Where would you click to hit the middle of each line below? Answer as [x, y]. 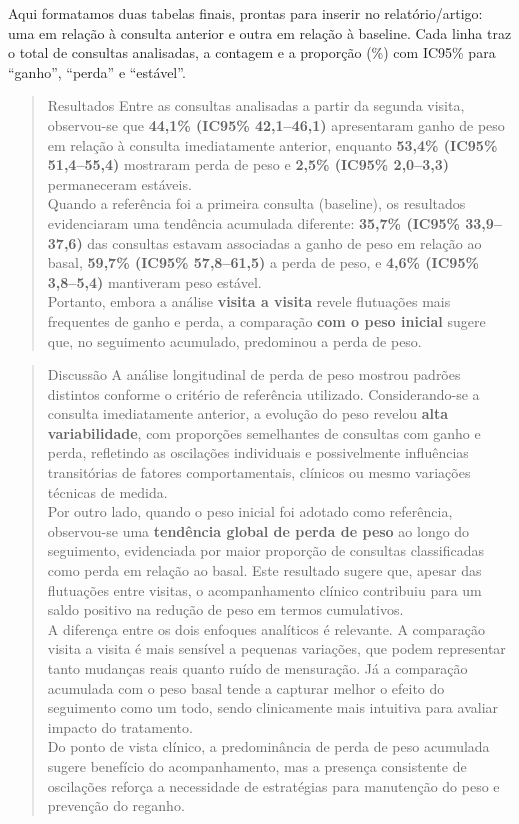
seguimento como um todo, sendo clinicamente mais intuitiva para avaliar [273, 707]
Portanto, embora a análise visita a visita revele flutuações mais [249, 301]
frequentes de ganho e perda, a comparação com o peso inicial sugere [266, 320]
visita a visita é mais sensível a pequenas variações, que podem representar [276, 648]
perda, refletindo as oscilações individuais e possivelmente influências [258, 452]
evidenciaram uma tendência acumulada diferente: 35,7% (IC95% [253, 222]
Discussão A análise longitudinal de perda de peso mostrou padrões [254, 374]
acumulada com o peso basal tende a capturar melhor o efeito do [246, 687]
